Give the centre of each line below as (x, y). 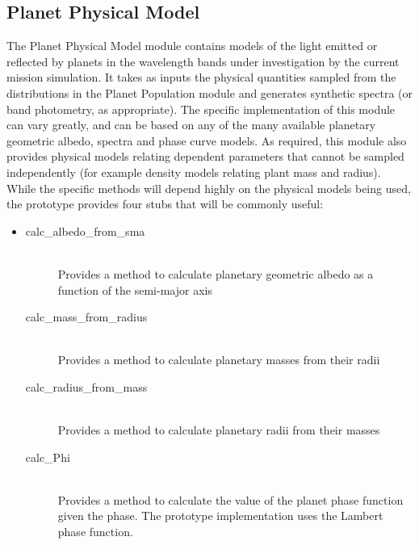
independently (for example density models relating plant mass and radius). (194, 172)
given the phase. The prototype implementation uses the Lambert (220, 516)
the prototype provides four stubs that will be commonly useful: (165, 204)
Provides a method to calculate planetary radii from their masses (219, 430)
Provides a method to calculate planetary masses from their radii (219, 360)
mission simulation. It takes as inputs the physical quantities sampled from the (201, 77)
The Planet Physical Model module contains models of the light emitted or (192, 46)
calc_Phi (48, 457)
